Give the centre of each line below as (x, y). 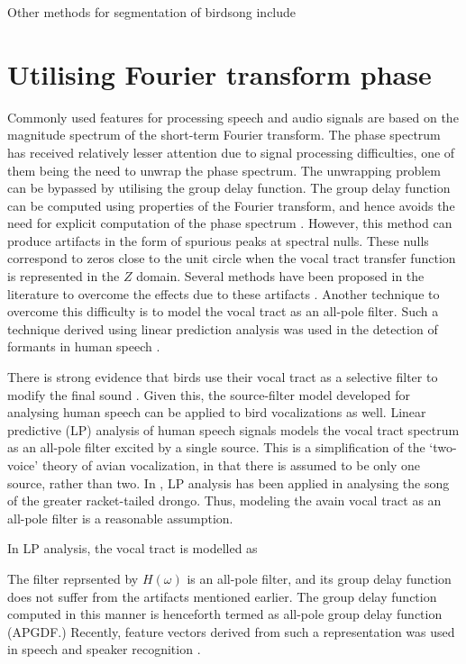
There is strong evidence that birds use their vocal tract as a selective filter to (223, 377)
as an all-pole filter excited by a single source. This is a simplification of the (216, 447)
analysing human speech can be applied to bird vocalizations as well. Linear (217, 412)
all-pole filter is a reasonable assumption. (120, 518)
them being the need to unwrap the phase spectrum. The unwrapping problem (224, 170)
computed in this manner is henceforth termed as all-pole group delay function (225, 614)
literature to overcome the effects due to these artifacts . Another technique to (224, 293)
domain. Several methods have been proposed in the (280, 276)
